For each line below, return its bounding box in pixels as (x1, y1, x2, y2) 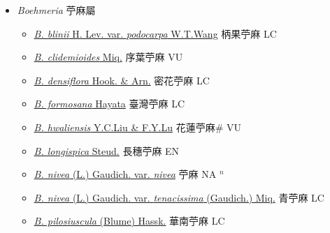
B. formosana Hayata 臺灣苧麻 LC (34, 96, 185, 111)
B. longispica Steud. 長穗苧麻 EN (34, 143, 180, 158)
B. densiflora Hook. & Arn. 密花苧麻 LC (34, 73, 210, 87)
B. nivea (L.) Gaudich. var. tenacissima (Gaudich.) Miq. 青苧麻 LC (34, 190, 324, 204)
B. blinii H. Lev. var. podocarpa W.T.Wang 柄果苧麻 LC (34, 26, 277, 40)
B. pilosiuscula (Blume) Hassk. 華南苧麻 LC (34, 213, 225, 228)
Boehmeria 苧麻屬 (17, 3, 96, 17)
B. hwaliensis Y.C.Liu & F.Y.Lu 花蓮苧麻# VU (34, 119, 241, 134)
